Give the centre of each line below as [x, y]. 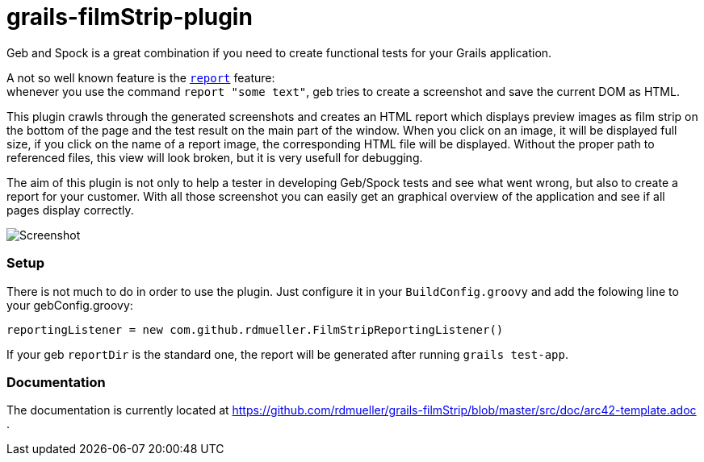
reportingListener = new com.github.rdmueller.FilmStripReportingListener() [255, 329]
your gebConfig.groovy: [70, 305]
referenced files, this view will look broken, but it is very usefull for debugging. [215, 157]
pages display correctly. [70, 210]
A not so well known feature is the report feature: [141, 77]
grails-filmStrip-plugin [130, 17]
